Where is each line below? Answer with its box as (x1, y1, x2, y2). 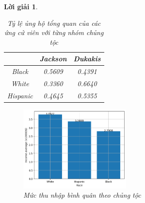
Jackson (39, 54, 67, 64)
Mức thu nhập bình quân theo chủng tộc (23, 190, 141, 200)
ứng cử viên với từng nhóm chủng (4, 27, 104, 37)
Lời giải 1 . (4, 1, 38, 11)
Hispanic (7, 90, 33, 100)
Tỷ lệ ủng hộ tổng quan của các (7, 18, 101, 28)
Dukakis (73, 54, 101, 64)
